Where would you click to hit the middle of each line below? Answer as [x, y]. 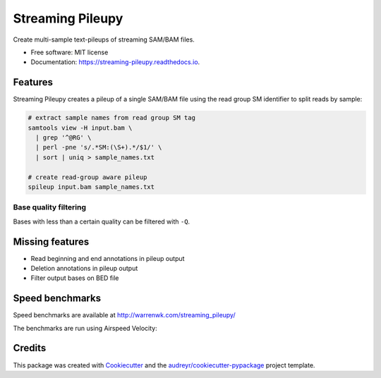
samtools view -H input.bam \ [80, 128]
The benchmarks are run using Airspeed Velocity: [85, 328]
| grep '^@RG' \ [64, 138]
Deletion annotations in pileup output [84, 268]
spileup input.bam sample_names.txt [91, 187]
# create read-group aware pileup [87, 177]
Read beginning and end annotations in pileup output [108, 258]
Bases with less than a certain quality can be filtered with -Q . [102, 221]
